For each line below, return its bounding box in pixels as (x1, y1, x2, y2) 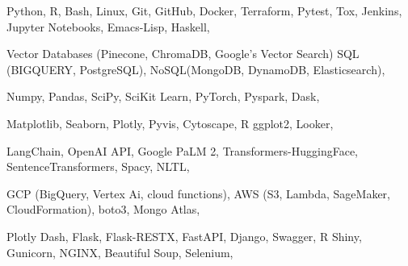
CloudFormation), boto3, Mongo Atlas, (6, 201, 200, 218)
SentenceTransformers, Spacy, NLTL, (6, 158, 190, 175)
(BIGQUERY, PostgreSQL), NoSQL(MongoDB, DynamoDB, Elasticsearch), (6, 60, 385, 77)
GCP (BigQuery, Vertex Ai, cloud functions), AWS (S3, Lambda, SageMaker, (6, 185, 390, 202)
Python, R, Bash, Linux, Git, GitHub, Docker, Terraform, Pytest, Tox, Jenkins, (6, 2, 402, 19)
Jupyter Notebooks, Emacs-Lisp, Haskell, (6, 18, 210, 35)
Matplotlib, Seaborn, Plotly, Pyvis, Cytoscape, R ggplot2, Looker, (6, 114, 334, 131)
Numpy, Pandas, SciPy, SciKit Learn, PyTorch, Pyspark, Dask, (6, 88, 320, 105)
